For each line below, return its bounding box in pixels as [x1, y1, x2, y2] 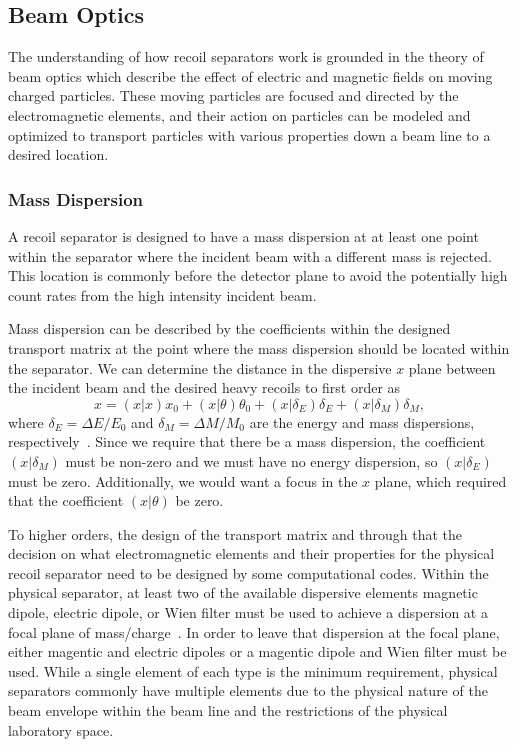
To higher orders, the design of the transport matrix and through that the [8, 523, 463, 544]
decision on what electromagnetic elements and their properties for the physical [8, 543, 495, 564]
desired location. [8, 144, 109, 165]
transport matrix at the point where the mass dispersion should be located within [8, 337, 510, 358]
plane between [408, 357, 496, 378]
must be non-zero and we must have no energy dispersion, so [65, 450, 438, 471]
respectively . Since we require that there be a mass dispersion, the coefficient [8, 431, 486, 452]
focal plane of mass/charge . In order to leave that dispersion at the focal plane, [8, 621, 500, 642]
